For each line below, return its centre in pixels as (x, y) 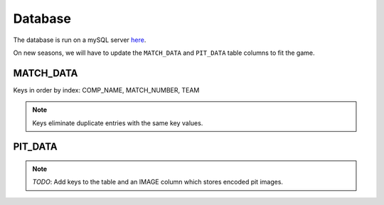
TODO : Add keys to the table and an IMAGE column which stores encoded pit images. (158, 182)
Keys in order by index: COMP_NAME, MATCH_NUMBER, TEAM (106, 90)
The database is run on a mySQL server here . (80, 40)
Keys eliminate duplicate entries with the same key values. (118, 123)
